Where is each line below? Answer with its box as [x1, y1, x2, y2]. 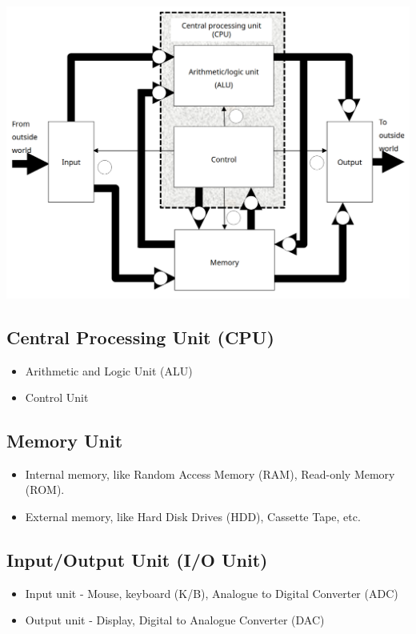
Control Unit [25, 389, 89, 406]
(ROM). [25, 481, 65, 498]
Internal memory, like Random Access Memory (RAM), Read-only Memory [25, 465, 395, 482]
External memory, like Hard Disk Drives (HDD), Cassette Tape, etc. [25, 508, 361, 525]
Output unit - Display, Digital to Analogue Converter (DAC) [25, 612, 325, 628]
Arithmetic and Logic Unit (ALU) [25, 362, 193, 379]
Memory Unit [6, 428, 123, 453]
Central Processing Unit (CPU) [6, 324, 274, 349]
